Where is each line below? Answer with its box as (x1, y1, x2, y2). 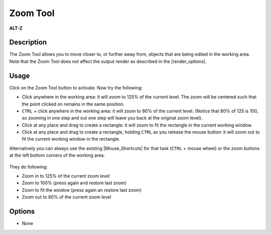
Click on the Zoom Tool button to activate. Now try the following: (9, 84, 143, 90)
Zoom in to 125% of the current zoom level (22, 173, 110, 179)
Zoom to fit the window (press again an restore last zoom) (22, 187, 142, 193)
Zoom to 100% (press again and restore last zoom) (22, 180, 127, 186)
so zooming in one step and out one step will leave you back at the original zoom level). (22, 115, 203, 121)
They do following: (9, 164, 48, 170)
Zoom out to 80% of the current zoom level (22, 194, 111, 200)
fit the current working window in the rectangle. (22, 136, 120, 142)
